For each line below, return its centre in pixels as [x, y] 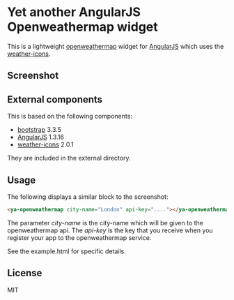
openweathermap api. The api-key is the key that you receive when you [110, 230]
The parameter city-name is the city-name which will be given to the [106, 223]
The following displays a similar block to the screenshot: [88, 197]
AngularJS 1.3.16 [41, 137]
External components [55, 99]
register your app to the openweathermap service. [79, 237]
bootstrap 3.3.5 [39, 130]
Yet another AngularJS [74, 12]
